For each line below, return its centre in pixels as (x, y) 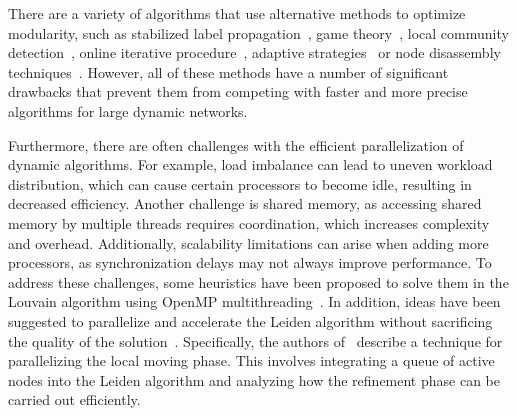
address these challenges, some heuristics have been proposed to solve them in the (258, 281)
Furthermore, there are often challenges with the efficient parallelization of (236, 144)
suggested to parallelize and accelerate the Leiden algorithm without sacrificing (250, 320)
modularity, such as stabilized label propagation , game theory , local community (258, 32)
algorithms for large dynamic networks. (128, 110)
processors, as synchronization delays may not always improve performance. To (250, 262)
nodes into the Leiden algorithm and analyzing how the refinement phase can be (254, 379)
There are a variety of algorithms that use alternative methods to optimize (237, 13)
